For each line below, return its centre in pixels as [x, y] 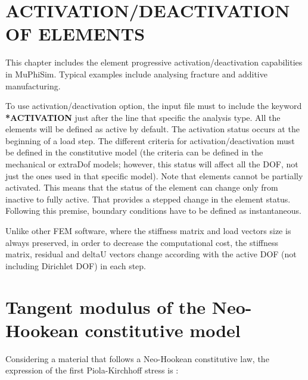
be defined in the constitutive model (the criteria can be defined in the [134, 152]
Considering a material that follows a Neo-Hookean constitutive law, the [137, 358]
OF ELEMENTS [75, 34]
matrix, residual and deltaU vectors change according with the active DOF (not [151, 254]
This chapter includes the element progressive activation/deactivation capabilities [154, 62]
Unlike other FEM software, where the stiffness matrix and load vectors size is [148, 231]
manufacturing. [33, 85]
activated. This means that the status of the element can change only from [142, 187]
